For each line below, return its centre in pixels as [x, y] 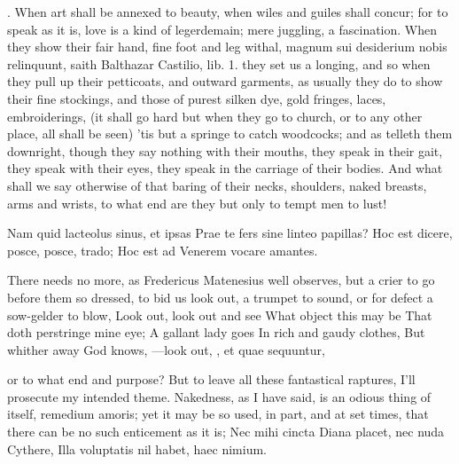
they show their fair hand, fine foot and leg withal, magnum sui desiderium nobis [227, 47]
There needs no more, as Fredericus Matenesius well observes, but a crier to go [221, 280]
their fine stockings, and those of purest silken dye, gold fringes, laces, [197, 98]
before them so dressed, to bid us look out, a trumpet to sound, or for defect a [220, 297]
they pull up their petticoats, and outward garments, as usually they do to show [225, 81]
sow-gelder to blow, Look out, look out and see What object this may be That [220, 315]
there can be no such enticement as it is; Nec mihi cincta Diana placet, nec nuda [226, 432]
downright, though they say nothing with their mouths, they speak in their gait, [225, 150]
